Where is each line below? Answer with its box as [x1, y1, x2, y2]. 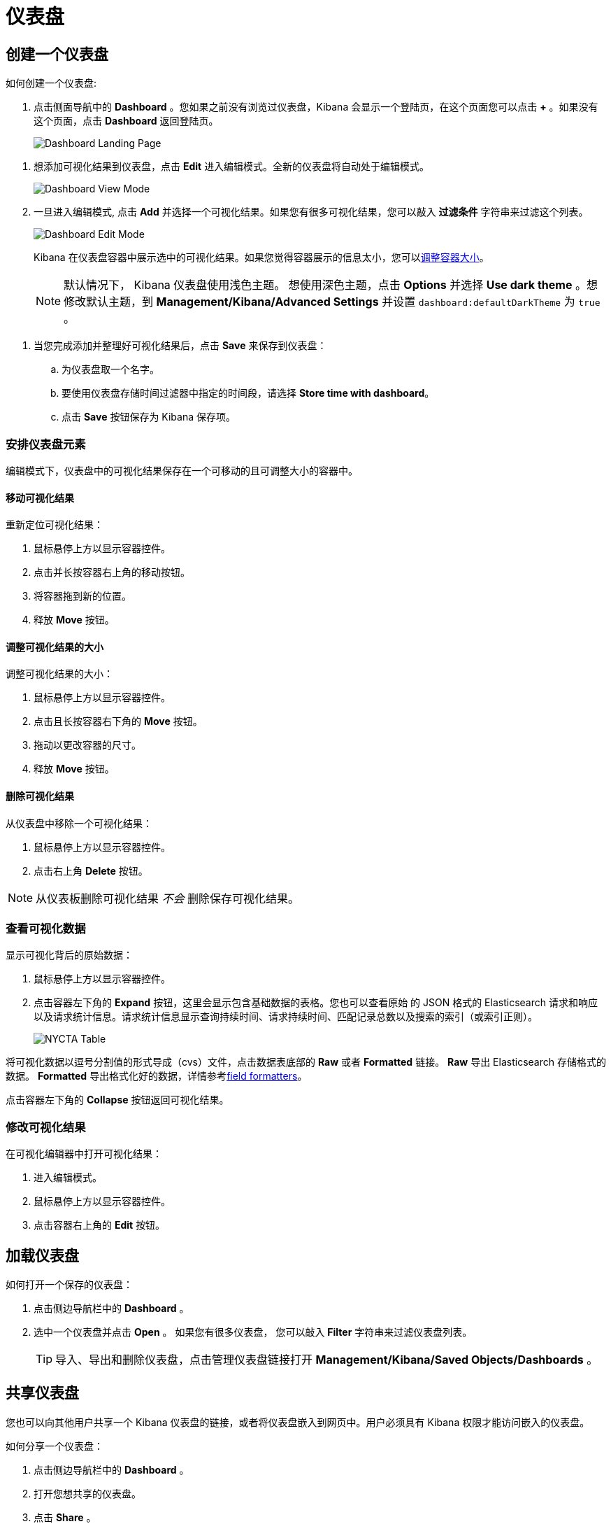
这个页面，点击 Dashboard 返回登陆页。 [34, 115, 219, 127]
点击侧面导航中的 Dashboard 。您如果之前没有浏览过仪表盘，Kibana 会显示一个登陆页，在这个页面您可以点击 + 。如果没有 [34, 101, 598, 113]
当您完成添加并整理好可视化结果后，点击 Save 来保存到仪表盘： [34, 339, 327, 352]
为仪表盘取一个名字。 [62, 363, 159, 376]
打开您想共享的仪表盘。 [34, 1487, 141, 1500]
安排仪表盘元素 [6, 437, 86, 451]
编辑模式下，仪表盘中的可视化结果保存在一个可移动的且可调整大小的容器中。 [6, 464, 358, 477]
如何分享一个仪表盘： [6, 1439, 103, 1452]
